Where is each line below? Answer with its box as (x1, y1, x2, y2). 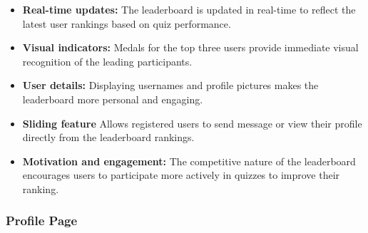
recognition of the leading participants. (22, 53, 193, 68)
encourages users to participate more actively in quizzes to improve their (22, 167, 340, 182)
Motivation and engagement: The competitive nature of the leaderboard (22, 153, 356, 168)
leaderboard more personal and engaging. (22, 91, 203, 106)
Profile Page (6, 212, 78, 229)
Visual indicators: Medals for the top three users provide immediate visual (22, 40, 359, 55)
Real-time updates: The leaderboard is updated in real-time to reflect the (22, 2, 356, 16)
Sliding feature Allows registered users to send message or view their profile (22, 115, 362, 130)
